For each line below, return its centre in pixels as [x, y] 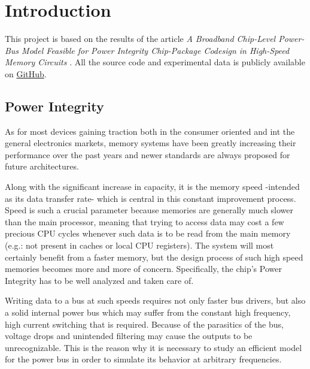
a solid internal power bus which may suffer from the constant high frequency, [148, 312]
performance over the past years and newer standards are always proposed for [148, 154]
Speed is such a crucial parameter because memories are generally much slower [149, 210]
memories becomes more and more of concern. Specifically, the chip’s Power [143, 269]
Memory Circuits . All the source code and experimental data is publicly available [155, 62]
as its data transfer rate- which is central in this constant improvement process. [151, 198]
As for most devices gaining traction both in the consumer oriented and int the [150, 131]
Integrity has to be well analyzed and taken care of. [99, 280]
